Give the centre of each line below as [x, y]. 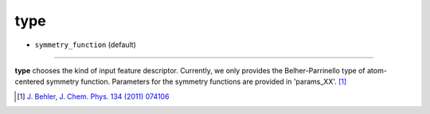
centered [29, 82]
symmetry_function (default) [86, 45]
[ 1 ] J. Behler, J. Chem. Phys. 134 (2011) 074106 [93, 96]
